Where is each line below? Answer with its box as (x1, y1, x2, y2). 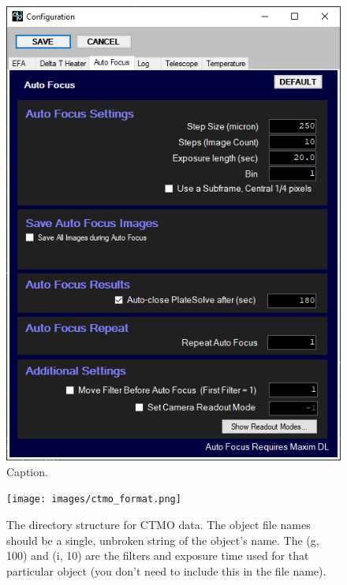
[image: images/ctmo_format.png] (6, 494, 181, 505)
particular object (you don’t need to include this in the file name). (6, 562, 326, 579)
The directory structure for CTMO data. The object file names (6, 516, 311, 533)
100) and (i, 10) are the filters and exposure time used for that (6, 547, 309, 564)
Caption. (6, 463, 48, 479)
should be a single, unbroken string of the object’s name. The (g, (6, 531, 319, 548)
